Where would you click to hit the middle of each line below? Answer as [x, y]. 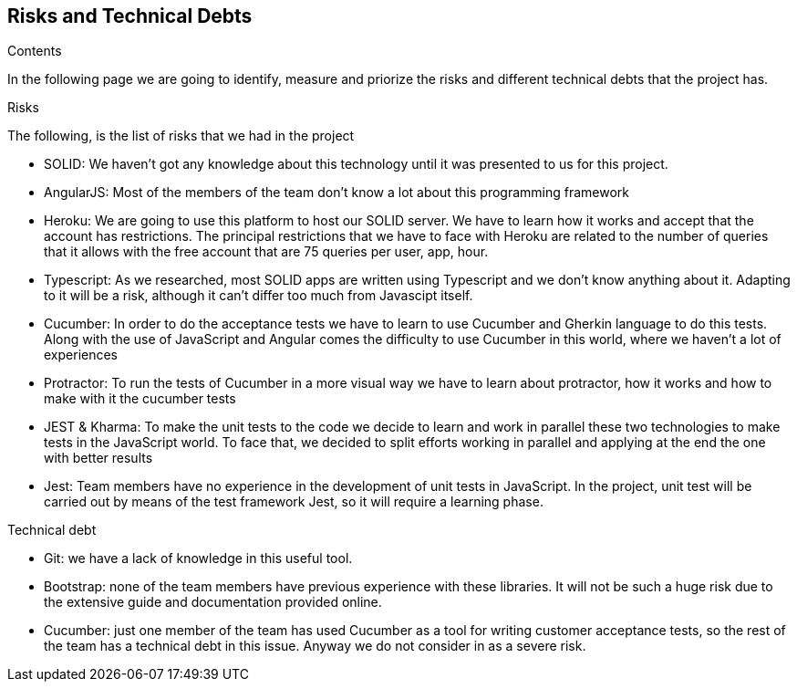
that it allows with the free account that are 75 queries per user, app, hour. [266, 252]
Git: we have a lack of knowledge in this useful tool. [198, 559]
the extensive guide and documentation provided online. [213, 602]
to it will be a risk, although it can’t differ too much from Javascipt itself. [259, 296]
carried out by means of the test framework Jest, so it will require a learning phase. [294, 502]
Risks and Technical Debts [130, 16]
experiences [81, 355]
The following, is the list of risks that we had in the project [181, 136]
